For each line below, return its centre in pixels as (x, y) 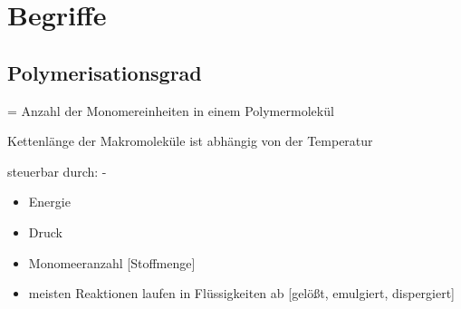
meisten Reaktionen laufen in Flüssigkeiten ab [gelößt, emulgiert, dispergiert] (242, 293)
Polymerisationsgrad (105, 72)
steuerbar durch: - (57, 171)
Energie (49, 202)
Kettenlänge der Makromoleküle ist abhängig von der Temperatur (190, 141)
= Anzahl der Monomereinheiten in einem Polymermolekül (171, 110)
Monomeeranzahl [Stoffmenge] (112, 262)
